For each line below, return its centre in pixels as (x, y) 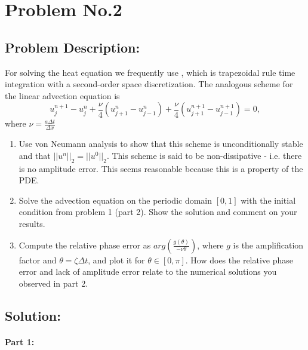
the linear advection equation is (62, 95)
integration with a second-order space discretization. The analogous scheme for (149, 84)
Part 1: (20, 341)
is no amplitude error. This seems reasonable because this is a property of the (161, 168)
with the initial (268, 200)
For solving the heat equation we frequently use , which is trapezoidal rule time (150, 72)
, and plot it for (116, 260)
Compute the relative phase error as (85, 245)
